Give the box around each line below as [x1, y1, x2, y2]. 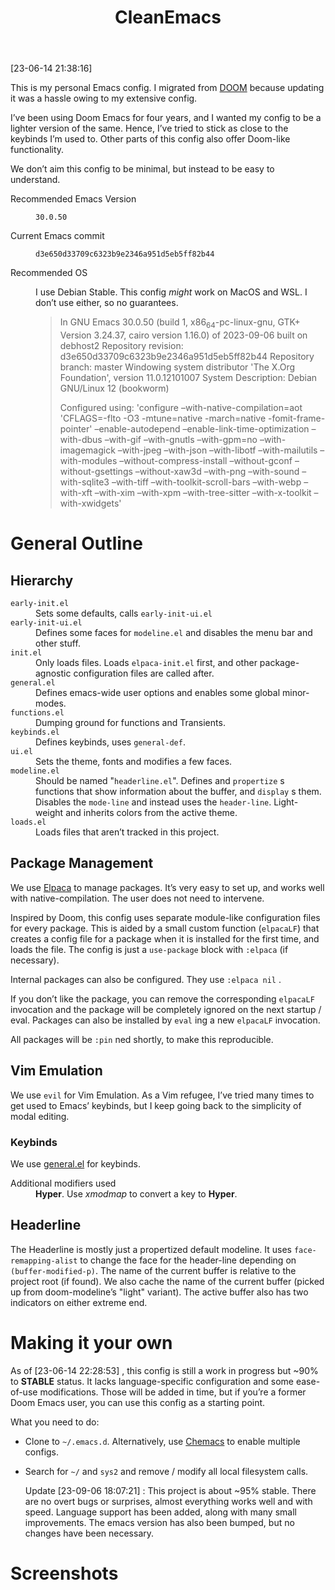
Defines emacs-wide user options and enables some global [35, 686, 281, 698]
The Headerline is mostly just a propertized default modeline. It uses [10, 1243, 292, 1255]
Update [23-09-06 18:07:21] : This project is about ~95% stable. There [24, 1484, 317, 1496]
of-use [10, 1386, 38, 1398]
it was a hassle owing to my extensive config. [10, 92, 198, 105]
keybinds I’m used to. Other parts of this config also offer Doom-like [10, 133, 291, 145]
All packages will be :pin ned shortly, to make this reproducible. [10, 1033, 274, 1045]
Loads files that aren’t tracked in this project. [35, 826, 220, 838]
